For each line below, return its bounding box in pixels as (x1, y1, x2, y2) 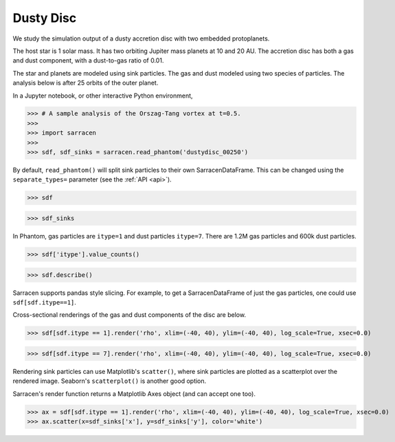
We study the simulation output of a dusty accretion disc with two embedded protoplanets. (12, 34, 270, 43)
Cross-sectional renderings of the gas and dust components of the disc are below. (12, 311, 247, 319)
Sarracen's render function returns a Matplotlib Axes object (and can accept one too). (12, 389, 256, 398)
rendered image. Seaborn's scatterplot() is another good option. (12, 377, 207, 385)
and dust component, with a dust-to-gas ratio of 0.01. (12, 56, 164, 65)
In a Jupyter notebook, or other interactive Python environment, (12, 91, 193, 100)
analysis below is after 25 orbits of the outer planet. (12, 79, 159, 87)
